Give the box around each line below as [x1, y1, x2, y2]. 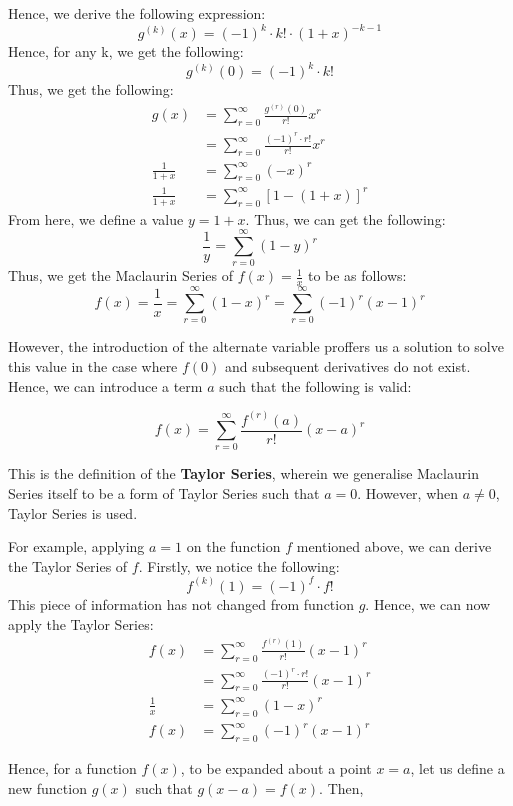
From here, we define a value [8, 208, 184, 229]
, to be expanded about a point [180, 757, 372, 778]
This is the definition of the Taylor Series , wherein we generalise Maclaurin [8, 463, 479, 484]
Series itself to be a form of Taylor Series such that [8, 483, 320, 504]
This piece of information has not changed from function [8, 593, 354, 614]
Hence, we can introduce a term [8, 375, 203, 396]
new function [8, 777, 87, 798]
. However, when [357, 483, 459, 504]
